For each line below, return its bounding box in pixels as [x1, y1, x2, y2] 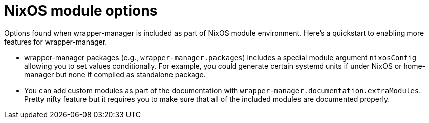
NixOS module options [4, 2, 158, 19]
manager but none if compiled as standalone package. [24, 70, 206, 79]
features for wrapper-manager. [4, 37, 107, 46]
